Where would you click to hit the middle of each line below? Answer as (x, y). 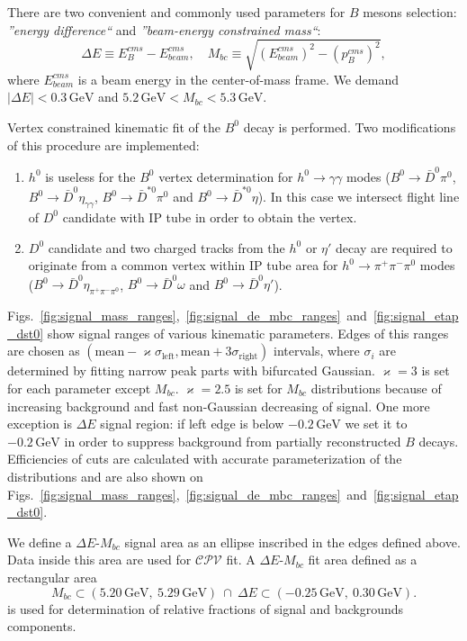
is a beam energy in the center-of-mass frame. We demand (238, 79)
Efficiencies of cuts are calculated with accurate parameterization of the (205, 459)
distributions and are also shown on (105, 476)
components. (42, 626)
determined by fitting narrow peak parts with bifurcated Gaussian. (191, 370)
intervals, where (316, 351)
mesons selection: (410, 12)
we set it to (376, 424)
